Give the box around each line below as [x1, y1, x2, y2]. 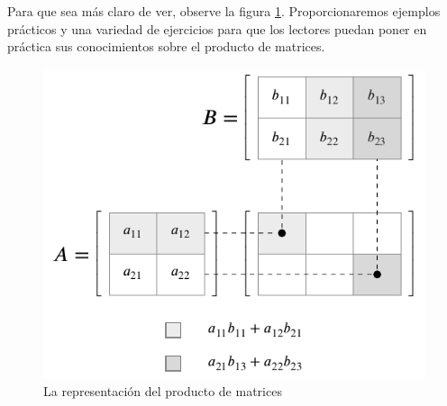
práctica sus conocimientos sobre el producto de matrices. [7, 37, 325, 56]
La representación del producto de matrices [43, 381, 282, 400]
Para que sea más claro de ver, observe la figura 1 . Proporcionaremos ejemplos [7, 2, 441, 20]
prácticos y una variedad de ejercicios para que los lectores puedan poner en [7, 19, 427, 38]
